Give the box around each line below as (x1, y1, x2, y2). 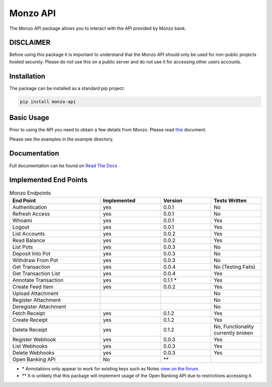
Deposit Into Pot (12, 250, 50, 257)
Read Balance (12, 236, 45, 244)
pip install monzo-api (20, 99, 76, 105)
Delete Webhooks (12, 349, 55, 356)
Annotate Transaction (12, 276, 64, 283)
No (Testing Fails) (213, 263, 255, 270)
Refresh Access (12, 210, 50, 217)
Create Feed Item (12, 283, 54, 290)
